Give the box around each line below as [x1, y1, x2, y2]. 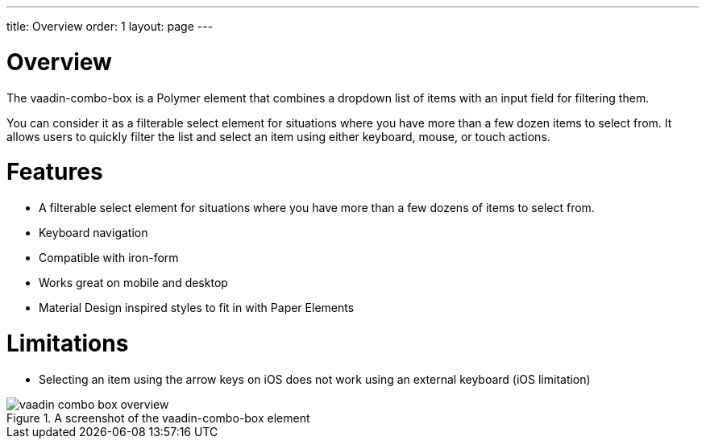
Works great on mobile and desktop [39, 276, 228, 289]
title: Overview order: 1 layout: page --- [6, 19, 214, 33]
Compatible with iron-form [39, 251, 179, 264]
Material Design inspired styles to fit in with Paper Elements [39, 301, 355, 314]
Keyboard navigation [39, 226, 148, 239]
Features [6, 158, 103, 186]
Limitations [6, 329, 129, 357]
